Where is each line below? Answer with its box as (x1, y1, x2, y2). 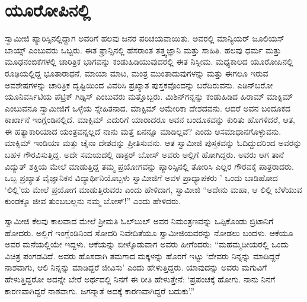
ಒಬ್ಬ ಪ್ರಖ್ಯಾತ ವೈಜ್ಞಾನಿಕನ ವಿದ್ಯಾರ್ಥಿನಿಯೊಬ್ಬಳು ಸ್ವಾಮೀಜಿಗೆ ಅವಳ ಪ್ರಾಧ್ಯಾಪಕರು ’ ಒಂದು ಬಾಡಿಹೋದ (5, 171, 278, 184)
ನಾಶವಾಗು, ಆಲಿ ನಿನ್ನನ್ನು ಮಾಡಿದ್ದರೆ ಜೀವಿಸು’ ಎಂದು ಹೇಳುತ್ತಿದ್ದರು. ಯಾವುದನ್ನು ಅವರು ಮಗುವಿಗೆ (5, 261, 267, 274)
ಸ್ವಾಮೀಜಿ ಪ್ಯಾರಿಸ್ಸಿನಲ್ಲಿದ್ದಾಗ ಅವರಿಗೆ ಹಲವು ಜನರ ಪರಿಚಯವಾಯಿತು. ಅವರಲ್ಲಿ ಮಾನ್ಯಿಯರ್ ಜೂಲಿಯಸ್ (5, 32, 284, 44)
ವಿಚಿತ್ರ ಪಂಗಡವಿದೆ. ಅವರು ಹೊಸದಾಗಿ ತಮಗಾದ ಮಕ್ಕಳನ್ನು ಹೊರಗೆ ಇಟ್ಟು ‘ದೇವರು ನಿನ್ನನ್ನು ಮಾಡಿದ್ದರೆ (5, 249, 280, 262)
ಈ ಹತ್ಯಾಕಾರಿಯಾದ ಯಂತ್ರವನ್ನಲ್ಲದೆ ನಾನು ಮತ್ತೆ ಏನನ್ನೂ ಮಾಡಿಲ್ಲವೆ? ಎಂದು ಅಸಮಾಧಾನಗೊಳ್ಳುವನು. (5, 125, 282, 137)
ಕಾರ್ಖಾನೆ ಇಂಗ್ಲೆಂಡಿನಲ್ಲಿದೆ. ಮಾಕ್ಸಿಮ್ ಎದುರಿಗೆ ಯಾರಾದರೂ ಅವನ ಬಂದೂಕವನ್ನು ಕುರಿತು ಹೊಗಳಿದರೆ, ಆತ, (5, 113, 295, 126)
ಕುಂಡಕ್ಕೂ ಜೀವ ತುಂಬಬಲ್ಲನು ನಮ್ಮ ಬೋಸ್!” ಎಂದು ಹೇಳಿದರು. (5, 195, 181, 207)
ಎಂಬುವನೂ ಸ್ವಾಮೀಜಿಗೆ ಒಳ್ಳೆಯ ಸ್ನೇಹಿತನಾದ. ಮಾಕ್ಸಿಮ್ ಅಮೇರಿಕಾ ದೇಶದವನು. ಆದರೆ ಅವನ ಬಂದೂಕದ (5, 101, 291, 114)
